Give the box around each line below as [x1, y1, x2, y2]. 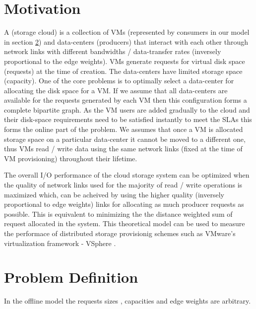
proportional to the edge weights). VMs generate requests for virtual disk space [4, 56, 245, 66]
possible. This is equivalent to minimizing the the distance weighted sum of [4, 208, 233, 219]
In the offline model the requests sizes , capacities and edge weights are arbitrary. [4, 296, 251, 306]
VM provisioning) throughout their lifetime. [4, 153, 137, 163]
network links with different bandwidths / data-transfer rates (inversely [4, 46, 221, 57]
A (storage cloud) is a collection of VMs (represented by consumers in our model [4, 27, 250, 37]
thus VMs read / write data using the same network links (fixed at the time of [4, 143, 243, 154]
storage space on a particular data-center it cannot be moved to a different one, [4, 133, 246, 144]
